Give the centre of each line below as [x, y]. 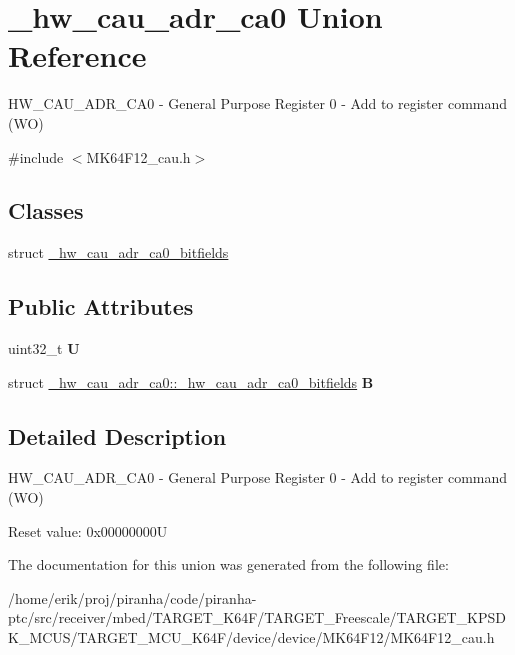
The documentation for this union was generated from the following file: [228, 564]
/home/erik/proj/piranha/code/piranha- [132, 597]
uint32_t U [44, 348]
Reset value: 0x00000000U [88, 530]
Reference [77, 55]
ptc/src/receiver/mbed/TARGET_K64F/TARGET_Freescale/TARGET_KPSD [257, 617]
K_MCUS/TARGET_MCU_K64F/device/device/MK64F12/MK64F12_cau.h [251, 637]
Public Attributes [101, 306]
